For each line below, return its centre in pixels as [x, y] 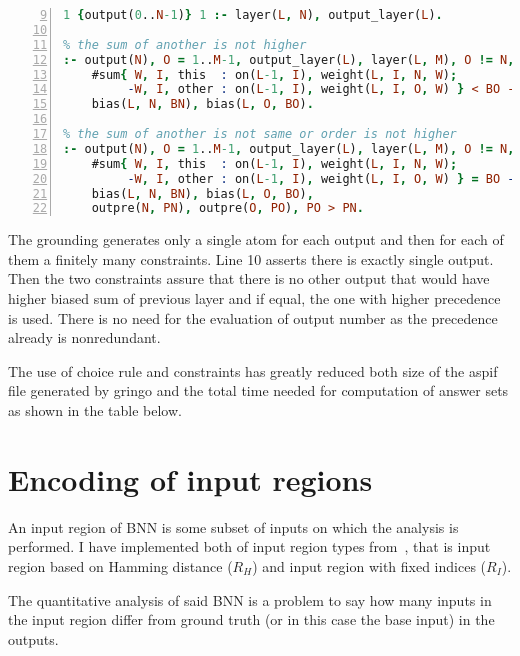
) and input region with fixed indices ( [369, 565]
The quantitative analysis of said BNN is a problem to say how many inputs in [250, 599]
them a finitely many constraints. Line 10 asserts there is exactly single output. [251, 258]
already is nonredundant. [84, 337]
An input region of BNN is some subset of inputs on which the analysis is [233, 526]
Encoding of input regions [190, 478]
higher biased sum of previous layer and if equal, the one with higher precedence [254, 298]
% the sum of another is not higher [185, 44]
